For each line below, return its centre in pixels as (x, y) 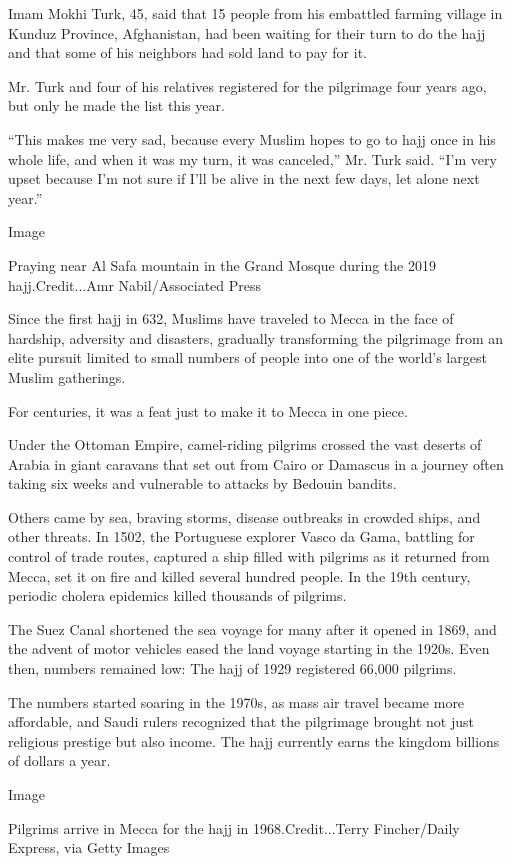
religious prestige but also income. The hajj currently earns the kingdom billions (254, 740)
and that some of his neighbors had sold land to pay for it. (187, 52)
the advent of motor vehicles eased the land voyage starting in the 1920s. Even (249, 648)
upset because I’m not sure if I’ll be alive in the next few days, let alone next (244, 178)
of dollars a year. (59, 760)
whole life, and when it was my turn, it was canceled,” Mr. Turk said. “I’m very (252, 158)
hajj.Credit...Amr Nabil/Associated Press (135, 284)
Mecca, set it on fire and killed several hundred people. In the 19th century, (239, 575)
